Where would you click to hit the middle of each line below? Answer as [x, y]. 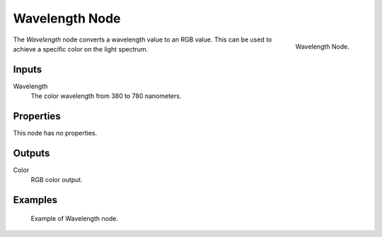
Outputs [31, 153]
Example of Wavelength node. [74, 218]
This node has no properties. [55, 133]
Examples [35, 200]
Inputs [28, 69]
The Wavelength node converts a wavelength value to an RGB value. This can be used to [143, 39]
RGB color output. [57, 180]
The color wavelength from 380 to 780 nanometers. [106, 96]
